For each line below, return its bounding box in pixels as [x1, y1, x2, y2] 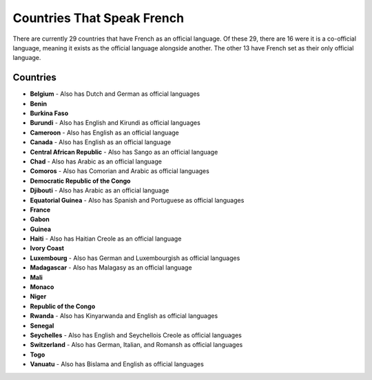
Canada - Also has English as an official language [30, 138, 172, 146]
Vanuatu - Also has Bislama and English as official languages [30, 360, 205, 368]
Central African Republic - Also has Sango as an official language [30, 148, 218, 156]
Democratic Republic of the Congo [30, 177, 131, 185]
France [30, 206, 51, 214]
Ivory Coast [30, 244, 65, 252]
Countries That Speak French [12, 10, 185, 26]
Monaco [30, 283, 54, 291]
